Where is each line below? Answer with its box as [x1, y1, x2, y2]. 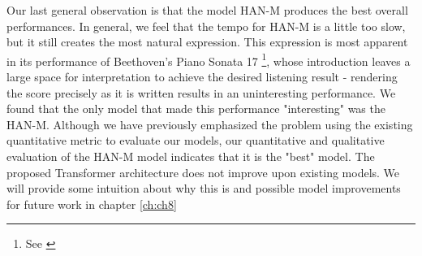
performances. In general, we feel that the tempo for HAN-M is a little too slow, [6, 17, 406, 34]
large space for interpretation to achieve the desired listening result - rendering [6, 68, 398, 85]
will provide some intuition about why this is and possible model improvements [6, 180, 401, 197]
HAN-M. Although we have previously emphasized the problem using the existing [6, 115, 413, 132]
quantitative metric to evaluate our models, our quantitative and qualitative [6, 132, 385, 149]
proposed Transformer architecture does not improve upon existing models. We [6, 163, 400, 180]
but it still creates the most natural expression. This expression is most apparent [6, 33, 408, 50]
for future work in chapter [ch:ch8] [6, 195, 177, 212]
